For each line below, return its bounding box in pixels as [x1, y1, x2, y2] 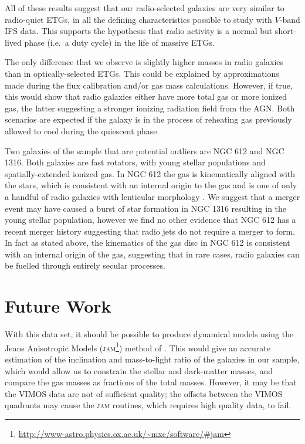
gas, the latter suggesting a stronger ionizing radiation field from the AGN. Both [5, 101, 295, 114]
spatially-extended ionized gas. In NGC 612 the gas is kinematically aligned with [5, 167, 296, 179]
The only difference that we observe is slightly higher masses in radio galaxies [5, 56, 284, 68]
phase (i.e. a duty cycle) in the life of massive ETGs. [24, 36, 215, 48]
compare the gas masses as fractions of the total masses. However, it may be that [5, 376, 297, 388]
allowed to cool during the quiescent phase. [5, 124, 160, 137]
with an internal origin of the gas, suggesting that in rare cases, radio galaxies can [5, 248, 300, 260]
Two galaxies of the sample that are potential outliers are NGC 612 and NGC [5, 144, 284, 157]
